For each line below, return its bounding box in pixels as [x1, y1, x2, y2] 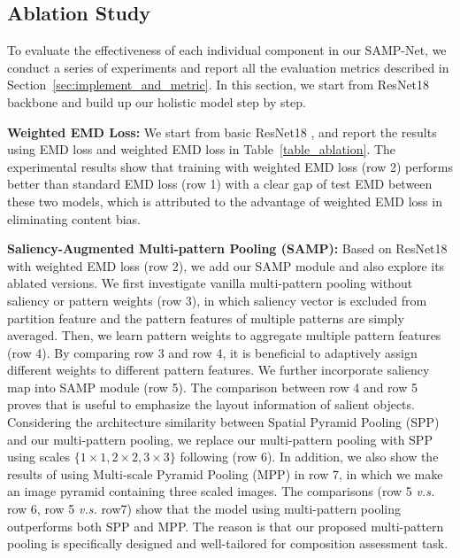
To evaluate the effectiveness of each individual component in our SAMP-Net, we [7, 41, 447, 59]
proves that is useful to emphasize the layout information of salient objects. [7, 395, 415, 414]
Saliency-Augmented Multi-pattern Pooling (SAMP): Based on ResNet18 [7, 239, 448, 258]
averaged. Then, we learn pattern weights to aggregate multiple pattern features [7, 326, 441, 345]
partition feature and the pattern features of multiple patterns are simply [7, 308, 404, 327]
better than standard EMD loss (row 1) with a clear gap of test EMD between [7, 174, 433, 193]
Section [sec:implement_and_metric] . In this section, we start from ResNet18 [7, 75, 430, 94]
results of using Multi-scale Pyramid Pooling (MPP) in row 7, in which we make [7, 464, 443, 483]
